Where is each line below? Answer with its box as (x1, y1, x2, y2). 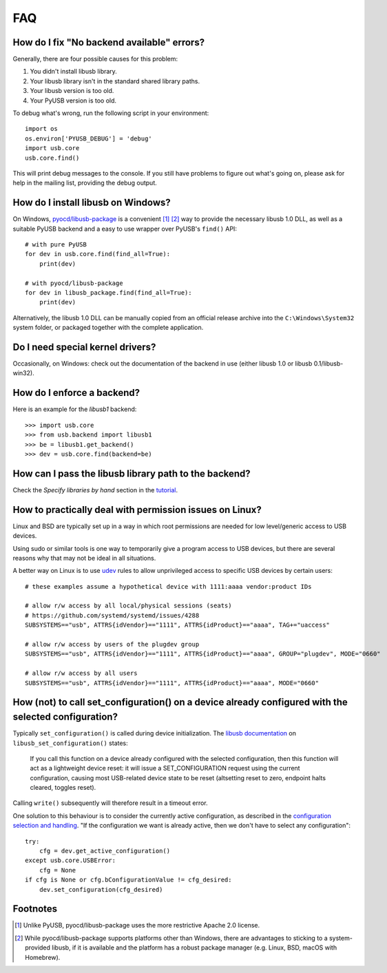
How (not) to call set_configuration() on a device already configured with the (12, 696, 348, 709)
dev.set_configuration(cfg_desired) (39, 886, 163, 893)
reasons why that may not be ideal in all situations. (12, 554, 156, 562)
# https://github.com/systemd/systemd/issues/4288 (25, 611, 200, 619)
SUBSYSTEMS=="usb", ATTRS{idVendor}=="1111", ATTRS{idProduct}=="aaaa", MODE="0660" (25, 679, 320, 687)
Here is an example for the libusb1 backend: (12, 405, 137, 413)
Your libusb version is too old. (30, 87, 114, 95)
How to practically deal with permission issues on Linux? (12, 503, 262, 516)
